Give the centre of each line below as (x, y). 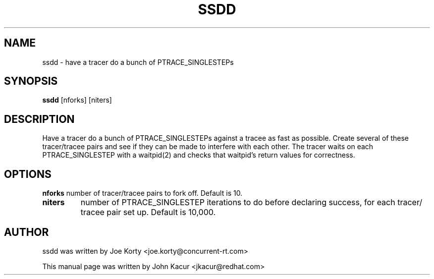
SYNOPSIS (31, 81)
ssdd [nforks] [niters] (77, 100)
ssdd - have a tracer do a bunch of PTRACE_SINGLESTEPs (138, 62)
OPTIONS (28, 174)
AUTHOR (27, 232)
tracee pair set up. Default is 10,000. (148, 212)
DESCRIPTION (39, 119)
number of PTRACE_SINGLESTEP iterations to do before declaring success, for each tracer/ (251, 202)
